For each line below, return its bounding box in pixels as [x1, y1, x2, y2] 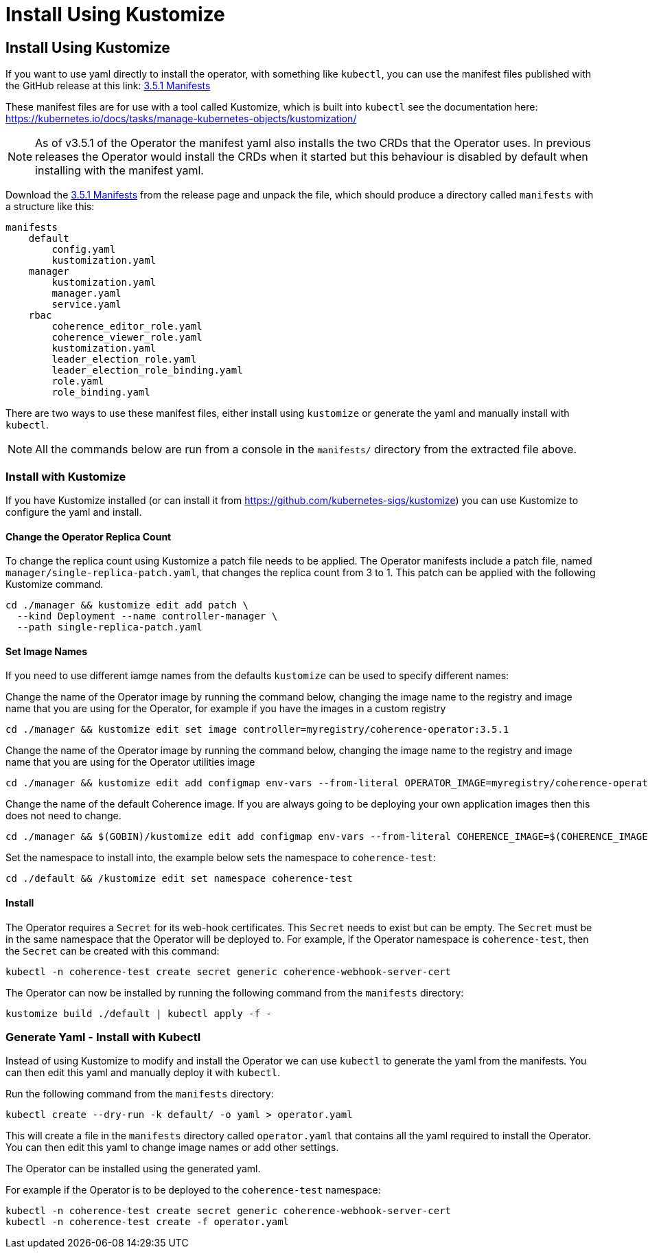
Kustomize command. [5, 578, 104, 591]
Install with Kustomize [5, 469, 126, 483]
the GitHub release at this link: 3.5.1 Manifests [5, 80, 211, 92]
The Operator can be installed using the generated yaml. [5, 1163, 261, 1175]
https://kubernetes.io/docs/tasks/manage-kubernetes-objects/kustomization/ [5, 113, 357, 125]
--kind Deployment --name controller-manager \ [16, 611, 278, 622]
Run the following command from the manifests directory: [5, 1088, 274, 1100]
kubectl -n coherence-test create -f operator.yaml [5, 1216, 290, 1228]
